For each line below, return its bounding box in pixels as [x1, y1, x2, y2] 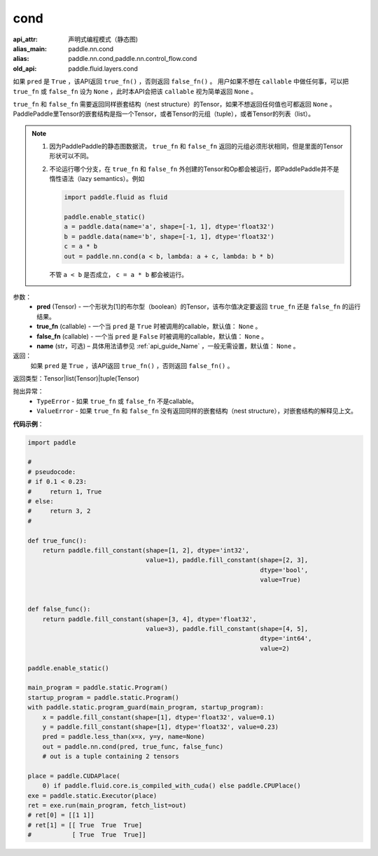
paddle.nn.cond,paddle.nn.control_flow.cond [68, 55, 197, 63]
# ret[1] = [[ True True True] [27, 821, 143, 829]
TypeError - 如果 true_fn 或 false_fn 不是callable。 [36, 397, 198, 405]
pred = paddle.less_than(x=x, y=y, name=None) [42, 733, 206, 741]
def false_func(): [27, 605, 91, 613]
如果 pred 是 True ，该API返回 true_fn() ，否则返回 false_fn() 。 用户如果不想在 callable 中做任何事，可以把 [13, 77, 349, 86]
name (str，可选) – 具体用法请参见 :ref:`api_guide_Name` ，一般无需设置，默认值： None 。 [36, 341, 300, 350]
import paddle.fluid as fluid [64, 193, 168, 201]
